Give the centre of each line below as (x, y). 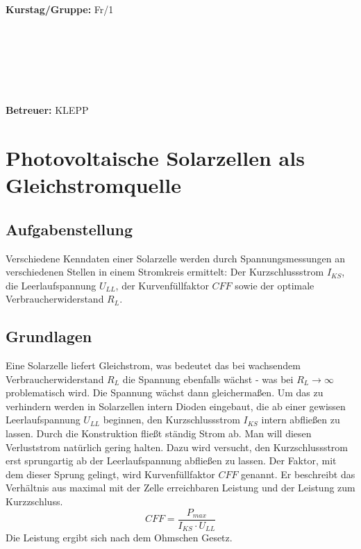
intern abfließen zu (301, 420)
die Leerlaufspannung (51, 285)
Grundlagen (49, 336)
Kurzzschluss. (34, 501)
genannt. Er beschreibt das (298, 474)
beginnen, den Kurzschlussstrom (171, 420)
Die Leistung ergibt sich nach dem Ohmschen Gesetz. (119, 538)
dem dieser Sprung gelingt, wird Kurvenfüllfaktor (110, 474)
